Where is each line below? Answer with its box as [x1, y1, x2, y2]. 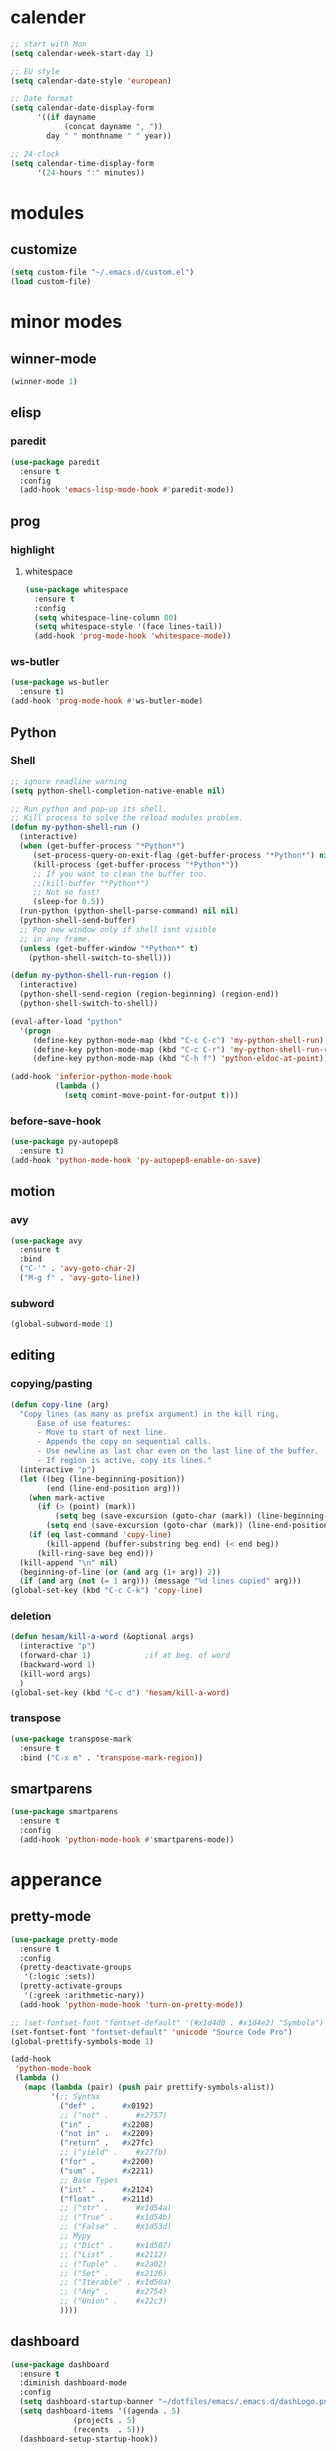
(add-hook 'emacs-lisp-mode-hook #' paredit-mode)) [19, 485, 235, 495]
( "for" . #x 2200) [59, 2157, 155, 2167]
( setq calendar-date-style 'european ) [10, 76, 172, 86]
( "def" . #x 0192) [59, 2101, 155, 2111]
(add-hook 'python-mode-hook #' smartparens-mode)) [19, 1834, 235, 1845]
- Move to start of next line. [36, 1427, 168, 1438]
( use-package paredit [10, 457, 101, 467]
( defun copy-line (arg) [10, 1399, 110, 1410]
